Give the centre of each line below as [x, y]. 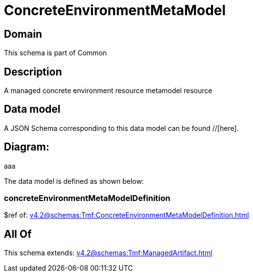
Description [33, 72]
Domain [23, 34]
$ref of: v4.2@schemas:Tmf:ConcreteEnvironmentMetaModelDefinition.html [126, 215]
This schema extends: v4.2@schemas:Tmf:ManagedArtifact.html [108, 253]
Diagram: [27, 147]
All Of [18, 234]
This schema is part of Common [55, 53]
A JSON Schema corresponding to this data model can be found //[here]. [121, 128]
